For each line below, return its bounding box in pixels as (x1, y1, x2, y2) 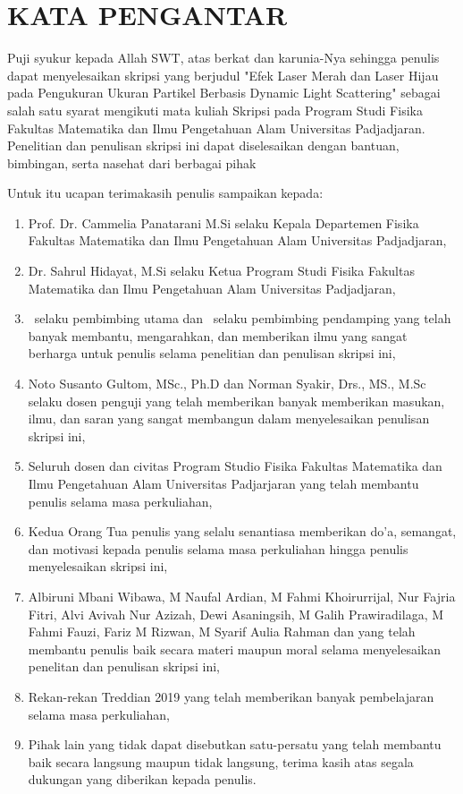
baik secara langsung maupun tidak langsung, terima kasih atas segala (28, 752, 414, 771)
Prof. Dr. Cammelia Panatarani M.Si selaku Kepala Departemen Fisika (28, 213, 419, 232)
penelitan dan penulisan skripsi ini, (28, 657, 221, 676)
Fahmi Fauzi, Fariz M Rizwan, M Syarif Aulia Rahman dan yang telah (28, 622, 416, 641)
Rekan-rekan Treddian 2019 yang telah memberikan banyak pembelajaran (28, 687, 434, 705)
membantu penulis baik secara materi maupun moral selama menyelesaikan (28, 639, 442, 658)
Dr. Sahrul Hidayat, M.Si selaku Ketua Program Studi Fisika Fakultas (28, 261, 415, 280)
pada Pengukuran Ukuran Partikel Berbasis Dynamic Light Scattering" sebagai (7, 83, 441, 102)
